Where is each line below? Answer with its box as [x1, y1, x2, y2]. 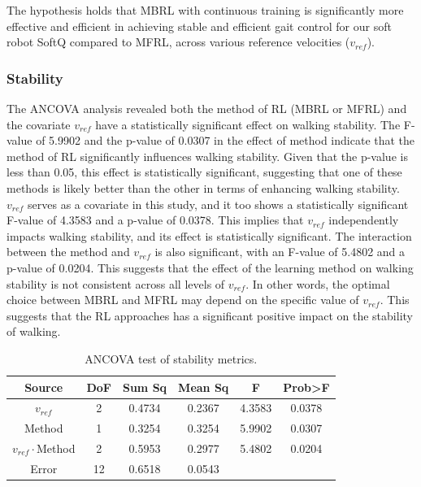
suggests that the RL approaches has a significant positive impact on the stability [7, 307, 413, 324]
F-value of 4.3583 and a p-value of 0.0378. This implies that [7, 211, 304, 228]
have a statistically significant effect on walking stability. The [95, 115, 401, 133]
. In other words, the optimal [245, 275, 390, 292]
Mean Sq [178, 378, 229, 395]
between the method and [7, 243, 130, 260]
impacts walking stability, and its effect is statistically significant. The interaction [7, 227, 412, 244]
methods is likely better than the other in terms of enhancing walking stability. [7, 179, 400, 196]
